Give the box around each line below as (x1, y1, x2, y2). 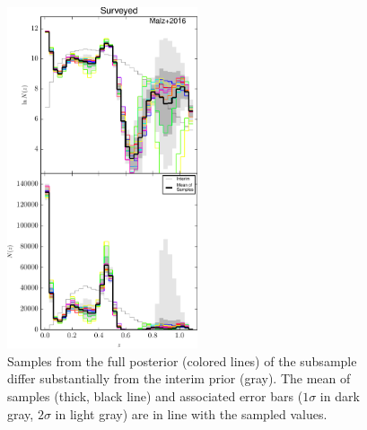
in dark (319, 386, 360, 405)
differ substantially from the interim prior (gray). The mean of (7, 369, 351, 388)
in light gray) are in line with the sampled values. (55, 404, 328, 423)
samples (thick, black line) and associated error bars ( (7, 386, 303, 405)
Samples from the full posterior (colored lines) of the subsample (7, 351, 357, 370)
